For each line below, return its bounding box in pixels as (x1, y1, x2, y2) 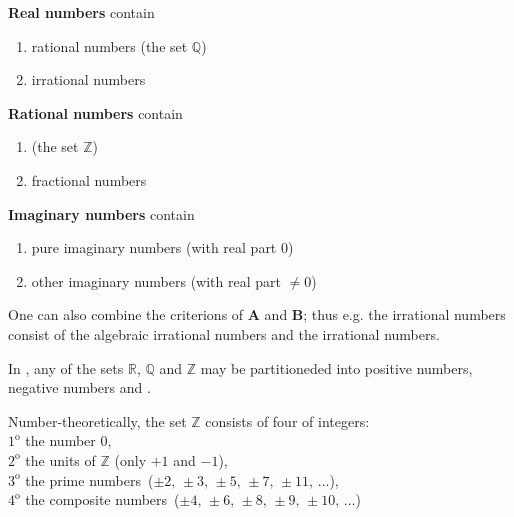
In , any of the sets (8, 357, 124, 378)
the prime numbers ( (25, 469, 154, 490)
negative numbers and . (8, 377, 151, 398)
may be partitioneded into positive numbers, (200, 357, 473, 378)
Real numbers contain (8, 2, 155, 22)
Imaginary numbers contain (8, 203, 195, 224)
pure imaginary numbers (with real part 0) (31, 237, 294, 258)
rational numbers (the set (31, 35, 188, 56)
